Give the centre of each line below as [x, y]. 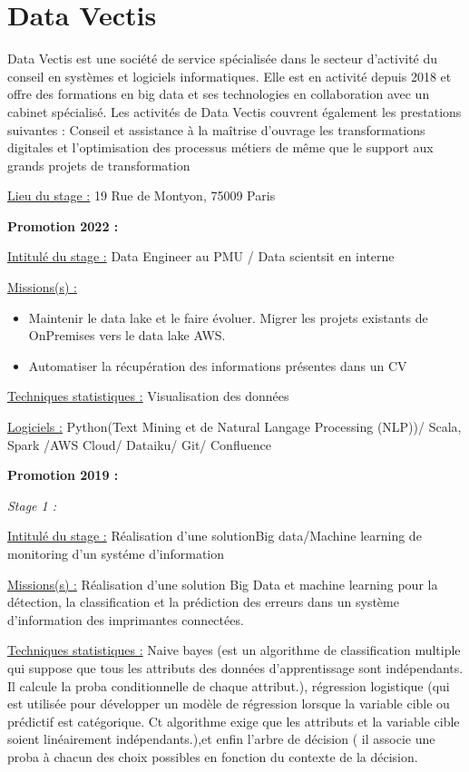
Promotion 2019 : [63, 475]
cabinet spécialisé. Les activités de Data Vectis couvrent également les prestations [234, 111]
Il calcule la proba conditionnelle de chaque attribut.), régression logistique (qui [229, 685]
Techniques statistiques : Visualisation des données [148, 396]
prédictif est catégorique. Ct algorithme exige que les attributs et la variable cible [234, 721]
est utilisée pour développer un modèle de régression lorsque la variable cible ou [229, 704]
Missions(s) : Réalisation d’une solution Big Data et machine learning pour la [223, 584]
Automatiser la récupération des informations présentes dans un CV [218, 365]
